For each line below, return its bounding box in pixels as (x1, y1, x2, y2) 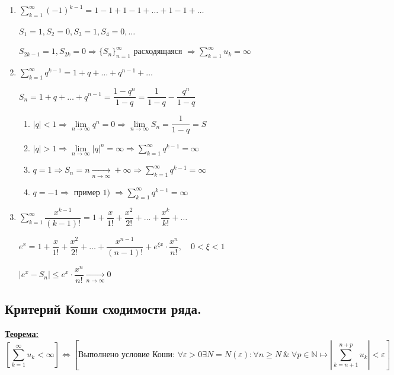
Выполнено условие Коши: (78, 350, 175, 359)
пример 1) (73, 188, 110, 197)
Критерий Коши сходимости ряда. (5, 300, 201, 318)
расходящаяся (133, 47, 182, 56)
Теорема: (5, 328, 39, 340)
